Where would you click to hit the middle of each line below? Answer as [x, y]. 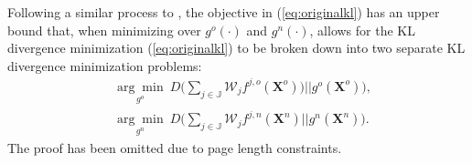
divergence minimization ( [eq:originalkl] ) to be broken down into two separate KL [236, 48]
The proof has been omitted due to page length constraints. [175, 148]
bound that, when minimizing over [104, 30]
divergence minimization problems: [105, 65]
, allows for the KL [362, 30]
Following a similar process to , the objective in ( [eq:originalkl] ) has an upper [224, 12]
